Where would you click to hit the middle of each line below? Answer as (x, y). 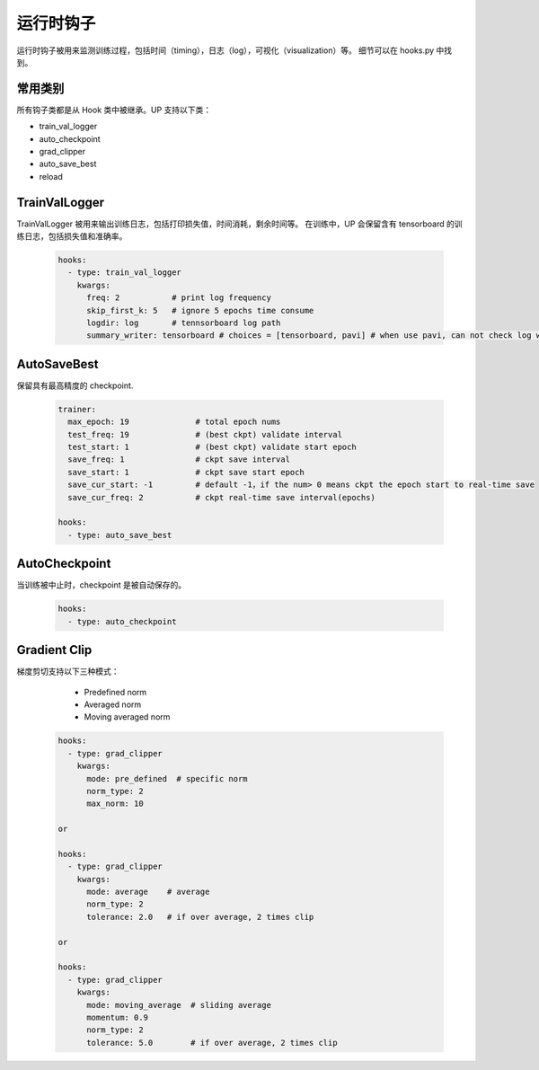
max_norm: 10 (115, 804)
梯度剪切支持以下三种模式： (68, 672)
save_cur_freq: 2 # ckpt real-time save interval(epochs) (222, 497)
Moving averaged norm (127, 717)
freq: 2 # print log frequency (179, 298)
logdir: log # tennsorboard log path (184, 323)
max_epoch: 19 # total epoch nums (174, 422)
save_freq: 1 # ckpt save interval (179, 460)
